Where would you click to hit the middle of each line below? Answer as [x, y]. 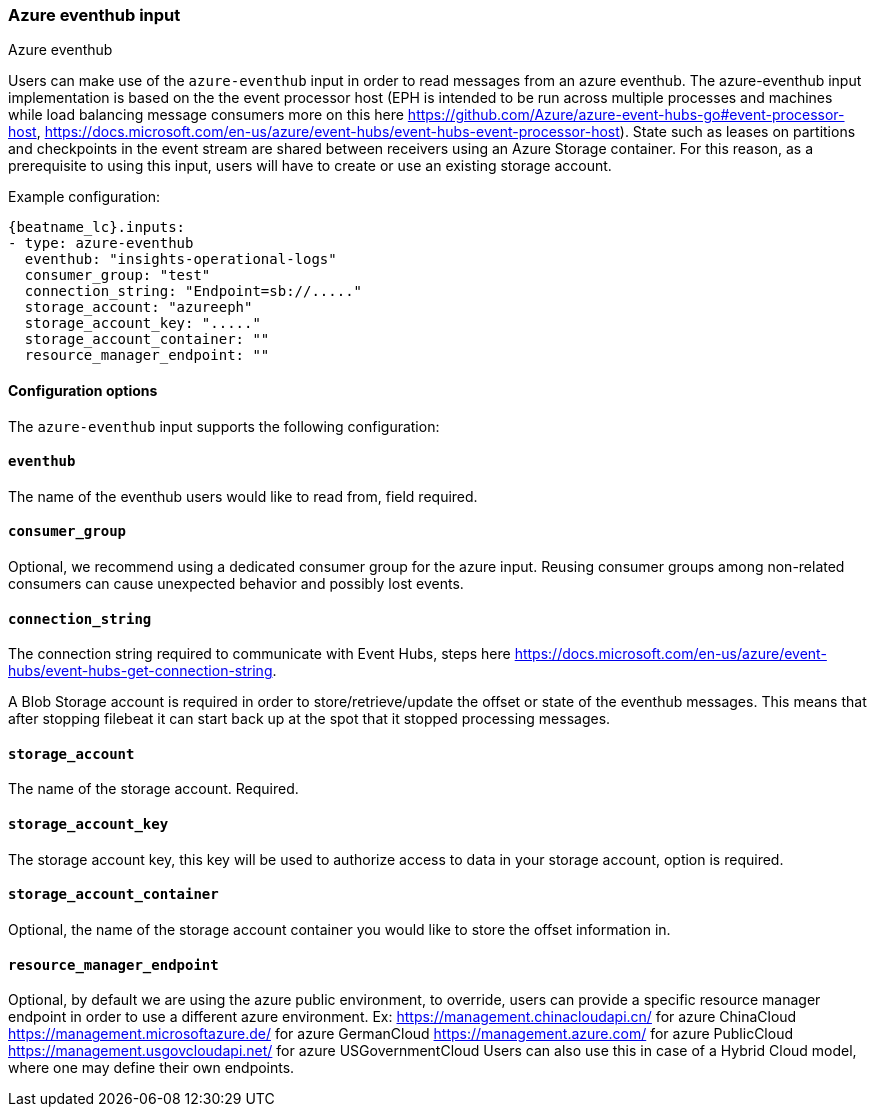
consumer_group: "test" [117, 275]
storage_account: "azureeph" [138, 307]
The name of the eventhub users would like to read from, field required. [243, 496]
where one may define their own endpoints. [151, 1068]
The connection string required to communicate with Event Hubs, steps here [259, 654]
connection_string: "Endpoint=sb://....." [193, 291]
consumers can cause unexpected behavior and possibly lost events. [236, 584]
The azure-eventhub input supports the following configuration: [224, 426]
